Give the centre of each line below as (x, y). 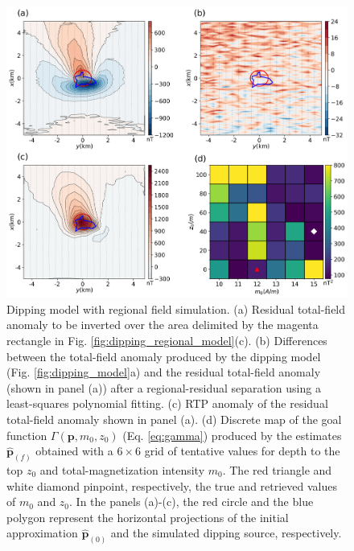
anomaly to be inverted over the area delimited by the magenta (163, 325)
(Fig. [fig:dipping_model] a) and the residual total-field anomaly (164, 372)
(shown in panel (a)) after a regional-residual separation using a (164, 387)
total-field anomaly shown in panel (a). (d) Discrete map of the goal (174, 419)
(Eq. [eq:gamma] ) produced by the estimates (232, 435)
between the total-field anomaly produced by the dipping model (164, 356)
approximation (42, 533)
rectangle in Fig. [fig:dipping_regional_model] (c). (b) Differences (167, 341)
